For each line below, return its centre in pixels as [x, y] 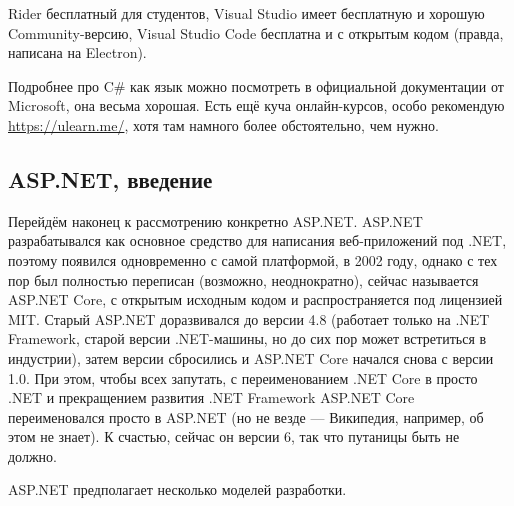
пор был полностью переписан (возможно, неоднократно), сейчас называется [243, 279]
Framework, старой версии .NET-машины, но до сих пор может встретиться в [247, 338]
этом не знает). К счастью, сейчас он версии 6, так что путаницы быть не [234, 436]
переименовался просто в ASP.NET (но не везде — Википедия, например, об [246, 416]
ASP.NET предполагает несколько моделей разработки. [177, 489]
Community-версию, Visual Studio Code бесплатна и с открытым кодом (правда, [256, 32]
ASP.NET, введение [110, 178]
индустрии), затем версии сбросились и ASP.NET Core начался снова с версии [251, 357]
